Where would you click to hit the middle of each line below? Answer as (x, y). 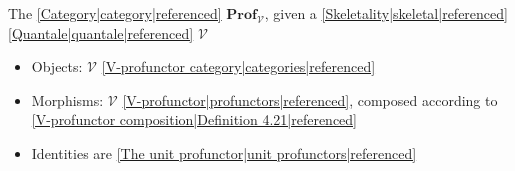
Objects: (57, 66)
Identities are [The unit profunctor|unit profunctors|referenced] (224, 152)
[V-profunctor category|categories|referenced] (238, 66)
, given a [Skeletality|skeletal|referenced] (386, 13)
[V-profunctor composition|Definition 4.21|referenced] (194, 119)
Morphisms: (67, 99)
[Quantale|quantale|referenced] (101, 32)
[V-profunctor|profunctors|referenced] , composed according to (310, 99)
